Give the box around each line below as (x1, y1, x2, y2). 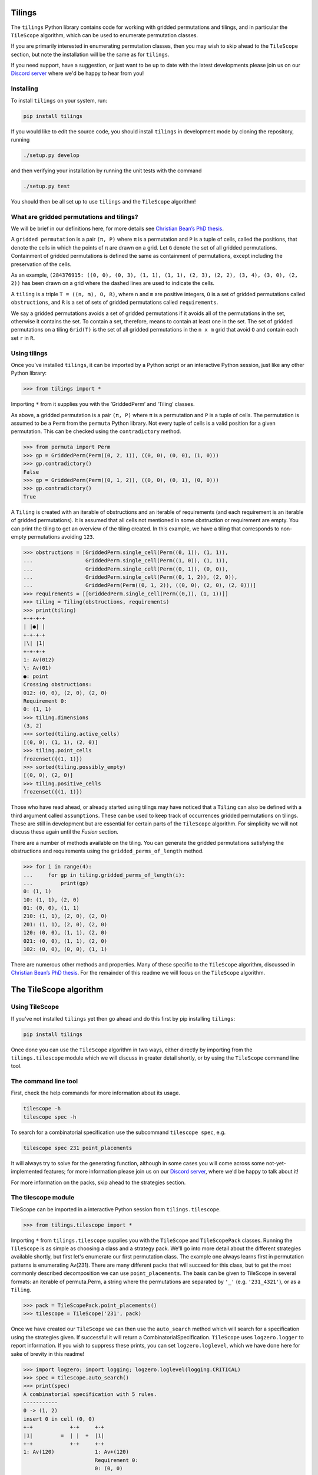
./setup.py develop (23, 152, 79, 159)
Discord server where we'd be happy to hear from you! (11, 70, 144, 77)
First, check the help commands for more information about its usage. (11, 1089, 181, 1097)
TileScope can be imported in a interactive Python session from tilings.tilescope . (11, 1205, 221, 1212)
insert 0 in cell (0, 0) (23, 1415, 95, 1422)
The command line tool (11, 1077, 78, 1086)
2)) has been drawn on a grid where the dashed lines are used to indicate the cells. (11, 280, 215, 287)
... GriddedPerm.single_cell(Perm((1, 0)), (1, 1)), (23, 558, 228, 564)
